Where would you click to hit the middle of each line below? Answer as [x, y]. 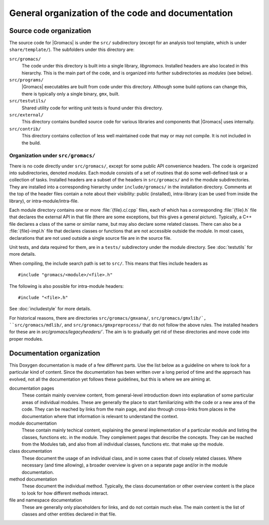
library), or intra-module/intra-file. [44, 201]
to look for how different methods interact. [65, 493]
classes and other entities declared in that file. [69, 514]
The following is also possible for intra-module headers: [67, 286]
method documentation [33, 479]
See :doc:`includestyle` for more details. [50, 309]
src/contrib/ [25, 129]
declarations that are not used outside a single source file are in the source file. [90, 238]
